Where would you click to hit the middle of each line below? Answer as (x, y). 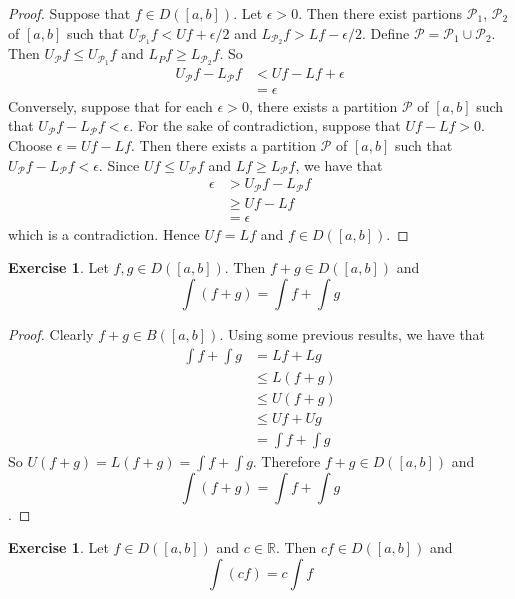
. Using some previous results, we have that (352, 333)
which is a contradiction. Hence (104, 233)
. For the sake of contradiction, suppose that (265, 125)
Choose (30, 145)
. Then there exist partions (380, 13)
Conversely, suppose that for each (110, 105)
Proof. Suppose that (69, 13)
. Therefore (286, 460)
